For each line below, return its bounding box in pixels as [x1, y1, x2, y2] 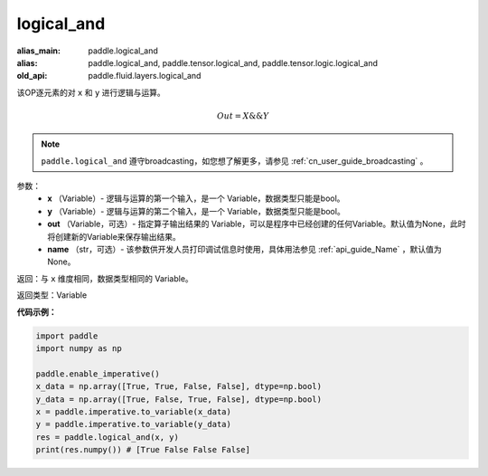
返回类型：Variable [16, 290, 88, 300]
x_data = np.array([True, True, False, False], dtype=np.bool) [35, 381, 323, 392]
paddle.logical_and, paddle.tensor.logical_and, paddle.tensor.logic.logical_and [88, 57, 379, 68]
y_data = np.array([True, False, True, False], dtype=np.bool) [35, 394, 323, 405]
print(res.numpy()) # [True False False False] [35, 444, 250, 455]
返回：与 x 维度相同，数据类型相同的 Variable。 [16, 272, 193, 284]
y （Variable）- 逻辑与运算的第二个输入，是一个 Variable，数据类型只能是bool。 [47, 205, 345, 216]
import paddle [35, 330, 99, 341]
